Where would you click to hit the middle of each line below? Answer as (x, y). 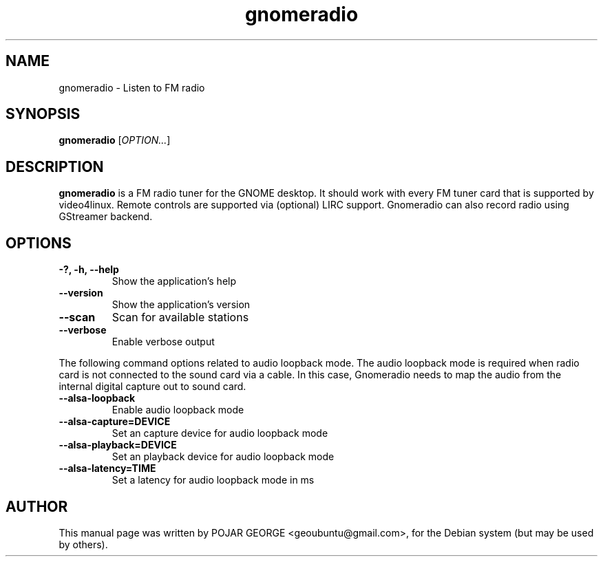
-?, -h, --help (89, 270)
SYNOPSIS (43, 114)
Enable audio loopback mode (178, 410)
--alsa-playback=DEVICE (118, 445)
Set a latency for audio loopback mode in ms (213, 480)
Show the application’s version (181, 305)
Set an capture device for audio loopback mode (220, 433)
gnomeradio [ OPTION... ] (115, 140)
